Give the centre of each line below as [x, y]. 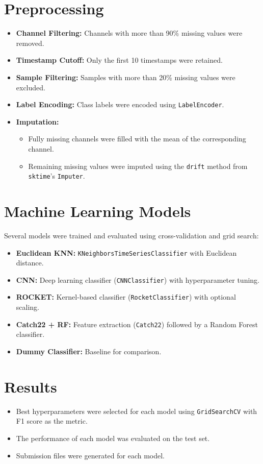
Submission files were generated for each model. [90, 455]
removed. [30, 43]
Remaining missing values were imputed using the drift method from [138, 166]
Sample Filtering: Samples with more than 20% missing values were [126, 77]
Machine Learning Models [98, 211]
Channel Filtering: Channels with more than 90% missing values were [129, 33]
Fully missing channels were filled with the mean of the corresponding [137, 139]
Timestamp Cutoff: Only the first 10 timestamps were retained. [119, 60]
